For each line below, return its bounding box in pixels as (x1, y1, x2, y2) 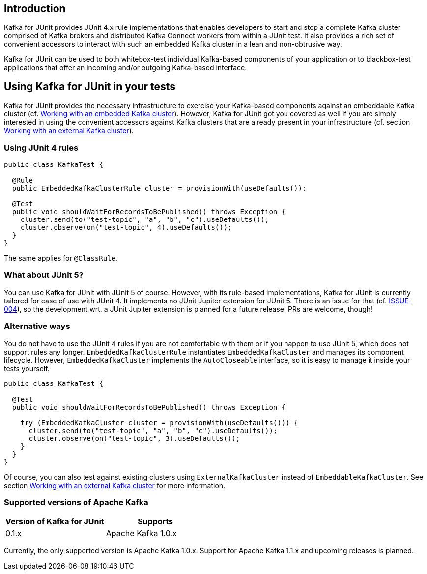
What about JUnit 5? (4, 270, 84, 280)
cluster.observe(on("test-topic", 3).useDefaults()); (28, 434, 240, 442)
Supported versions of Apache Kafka (4, 497, 148, 507)
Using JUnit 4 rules (4, 142, 79, 153)
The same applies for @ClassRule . (4, 254, 118, 263)
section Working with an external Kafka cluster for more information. (4, 481, 226, 490)
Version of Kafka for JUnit (5, 517, 104, 527)
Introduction (4, 2, 66, 15)
